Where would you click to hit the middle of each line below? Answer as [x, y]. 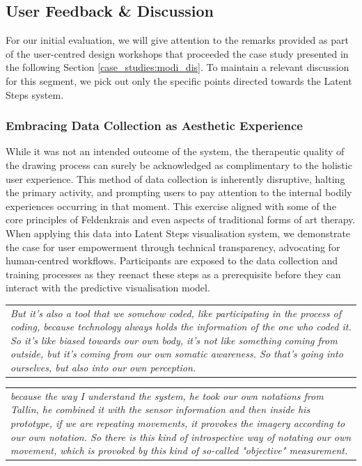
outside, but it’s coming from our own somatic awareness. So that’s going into [177, 354]
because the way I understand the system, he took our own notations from [167, 395]
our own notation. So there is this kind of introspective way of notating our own [181, 436]
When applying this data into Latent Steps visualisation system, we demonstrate [178, 233]
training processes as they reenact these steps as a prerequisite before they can [173, 274]
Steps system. [35, 94]
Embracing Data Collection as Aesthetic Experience [154, 126]
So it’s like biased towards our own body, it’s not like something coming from [174, 340]
